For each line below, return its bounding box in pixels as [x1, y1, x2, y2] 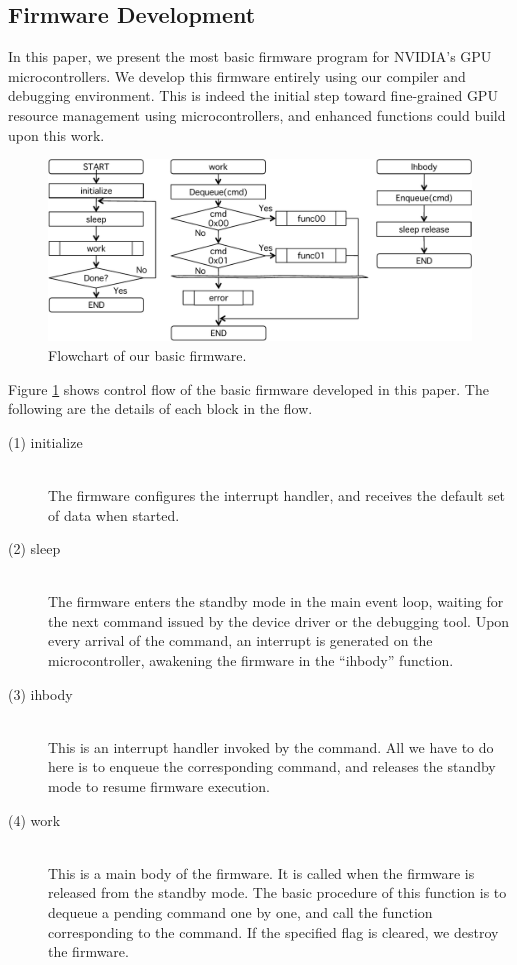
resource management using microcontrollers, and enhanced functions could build [8, 104, 506, 125]
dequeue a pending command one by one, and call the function [48, 902, 433, 923]
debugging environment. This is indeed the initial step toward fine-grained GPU [8, 85, 498, 106]
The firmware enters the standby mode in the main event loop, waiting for [48, 591, 504, 612]
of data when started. [48, 504, 180, 525]
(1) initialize [8, 431, 83, 452]
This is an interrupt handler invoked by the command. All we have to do [48, 736, 494, 757]
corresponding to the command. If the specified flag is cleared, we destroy [48, 921, 499, 942]
